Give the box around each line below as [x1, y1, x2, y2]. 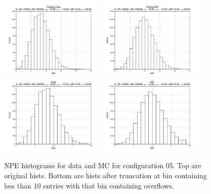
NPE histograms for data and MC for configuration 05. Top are [4, 160, 201, 171]
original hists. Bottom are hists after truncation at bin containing [4, 170, 207, 180]
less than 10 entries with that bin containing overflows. [4, 180, 174, 190]
